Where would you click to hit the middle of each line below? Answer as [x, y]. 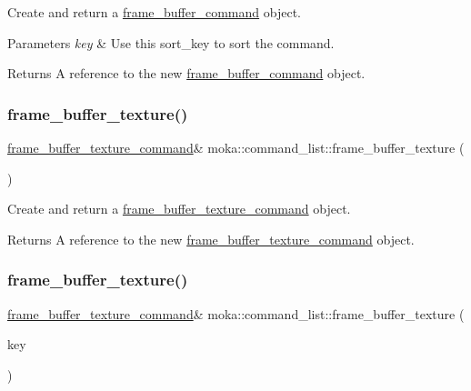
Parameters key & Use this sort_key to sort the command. [171, 42]
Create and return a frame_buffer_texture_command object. [179, 209]
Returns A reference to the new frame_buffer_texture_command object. [211, 239]
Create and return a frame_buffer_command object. [155, 12]
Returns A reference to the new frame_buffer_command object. [186, 73]
